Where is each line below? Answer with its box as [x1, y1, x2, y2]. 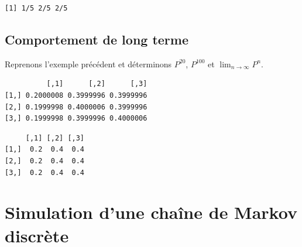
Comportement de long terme [5, 30, 189, 48]
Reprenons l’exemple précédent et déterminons [5, 57, 172, 70]
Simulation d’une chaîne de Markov [5, 200, 297, 224]
